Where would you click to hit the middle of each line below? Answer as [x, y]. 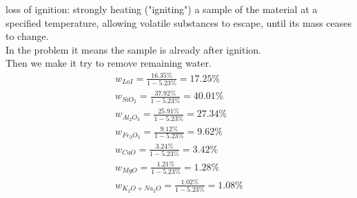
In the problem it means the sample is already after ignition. [133, 49]
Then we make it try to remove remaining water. [109, 63]
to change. [27, 36]
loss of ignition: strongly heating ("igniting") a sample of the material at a [162, 9]
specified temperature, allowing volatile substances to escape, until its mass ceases [179, 22]
